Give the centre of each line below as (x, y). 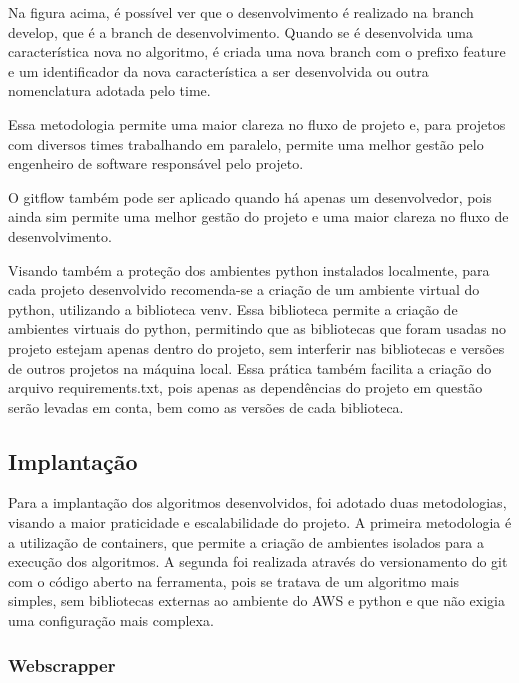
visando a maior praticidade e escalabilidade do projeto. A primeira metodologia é (260, 522)
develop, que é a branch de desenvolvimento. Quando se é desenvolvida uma (240, 31)
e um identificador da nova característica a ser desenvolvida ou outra (218, 70)
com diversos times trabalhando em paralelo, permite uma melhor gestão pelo (246, 143)
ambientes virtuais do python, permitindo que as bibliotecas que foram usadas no (257, 328)
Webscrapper (62, 664)
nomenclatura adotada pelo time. (109, 90)
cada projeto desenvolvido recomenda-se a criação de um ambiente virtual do (244, 289)
